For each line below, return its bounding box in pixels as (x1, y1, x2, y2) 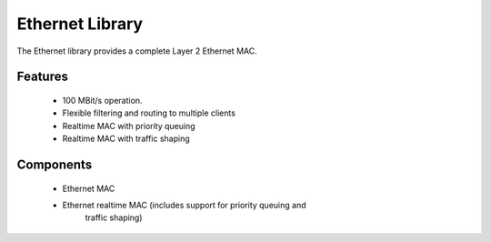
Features (16, 69, 68, 85)
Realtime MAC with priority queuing (62, 120, 195, 131)
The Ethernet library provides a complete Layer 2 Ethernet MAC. (16, 45, 258, 56)
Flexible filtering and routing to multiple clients (62, 107, 236, 118)
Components (16, 156, 93, 172)
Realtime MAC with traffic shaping (62, 133, 190, 145)
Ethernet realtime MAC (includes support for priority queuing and (62, 199, 306, 210)
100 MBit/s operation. (62, 95, 143, 106)
